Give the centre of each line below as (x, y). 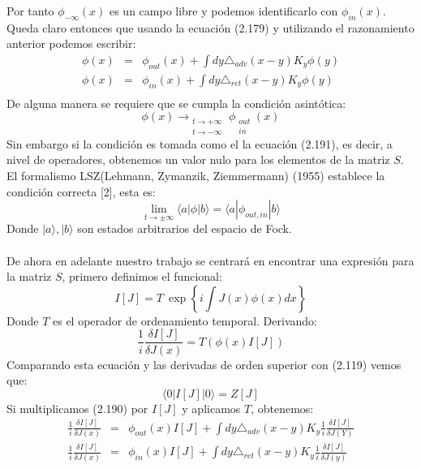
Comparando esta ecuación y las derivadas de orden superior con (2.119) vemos (204, 364)
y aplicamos (211, 408)
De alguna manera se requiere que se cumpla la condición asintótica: (176, 103)
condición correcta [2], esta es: (81, 191)
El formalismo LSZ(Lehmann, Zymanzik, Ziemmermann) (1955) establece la (196, 176)
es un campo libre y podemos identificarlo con (223, 11)
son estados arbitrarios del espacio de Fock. (185, 228)
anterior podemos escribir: (71, 43)
